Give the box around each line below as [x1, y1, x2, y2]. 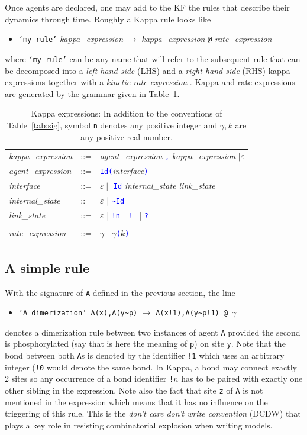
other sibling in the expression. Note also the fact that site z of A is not [5, 384, 263, 397]
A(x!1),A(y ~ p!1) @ [156, 309, 228, 318]
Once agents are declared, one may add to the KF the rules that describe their [5, 1, 290, 13]
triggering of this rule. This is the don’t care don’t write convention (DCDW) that [5, 407, 301, 420]
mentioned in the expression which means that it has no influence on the [5, 395, 268, 408]
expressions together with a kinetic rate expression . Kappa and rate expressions [5, 76, 295, 88]
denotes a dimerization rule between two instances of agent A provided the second [5, 326, 300, 338]
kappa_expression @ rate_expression [141, 33, 272, 45]
